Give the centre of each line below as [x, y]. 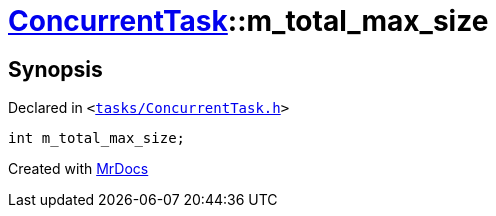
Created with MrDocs [78, 169]
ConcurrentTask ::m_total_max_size [248, 21]
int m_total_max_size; [97, 138]
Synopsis [55, 69]
